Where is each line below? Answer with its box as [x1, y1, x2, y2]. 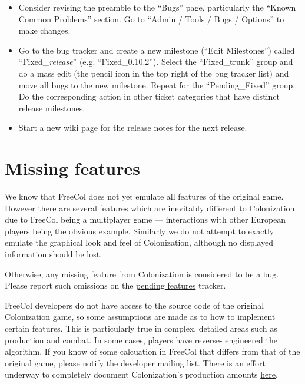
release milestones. [18, 101, 85, 114]
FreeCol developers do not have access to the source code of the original [5, 299, 264, 311]
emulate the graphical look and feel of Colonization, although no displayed [5, 236, 273, 249]
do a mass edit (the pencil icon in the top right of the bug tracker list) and [18, 67, 289, 79]
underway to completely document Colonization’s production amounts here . [5, 368, 278, 380]
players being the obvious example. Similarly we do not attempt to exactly [5, 224, 274, 237]
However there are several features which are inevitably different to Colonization [5, 201, 295, 214]
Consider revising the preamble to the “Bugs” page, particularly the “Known [18, 1, 296, 13]
